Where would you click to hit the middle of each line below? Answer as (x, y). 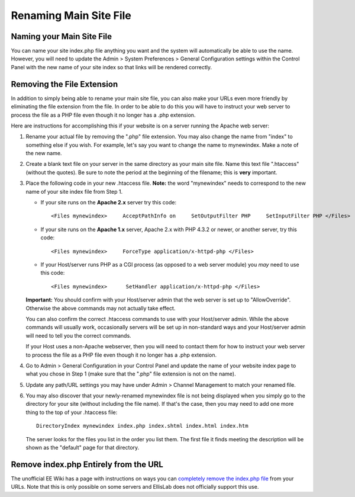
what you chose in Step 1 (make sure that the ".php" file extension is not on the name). (131, 374)
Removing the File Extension (64, 84)
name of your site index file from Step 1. (74, 191)
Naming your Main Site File (62, 36)
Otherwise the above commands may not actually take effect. (101, 308)
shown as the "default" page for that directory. (83, 448)
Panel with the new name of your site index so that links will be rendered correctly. (112, 67)
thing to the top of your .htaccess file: (72, 412)
